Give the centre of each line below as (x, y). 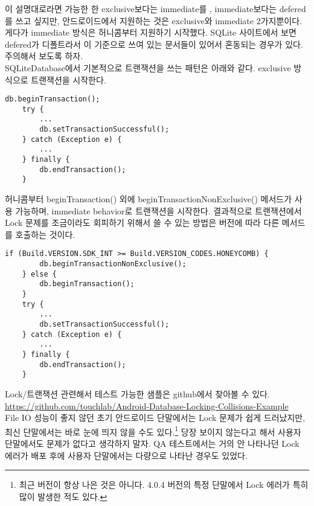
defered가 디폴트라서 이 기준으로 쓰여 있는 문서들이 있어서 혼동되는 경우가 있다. (154, 44)
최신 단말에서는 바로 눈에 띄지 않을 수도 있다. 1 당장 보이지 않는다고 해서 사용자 (153, 431)
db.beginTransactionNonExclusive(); (113, 264)
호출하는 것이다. (45, 234)
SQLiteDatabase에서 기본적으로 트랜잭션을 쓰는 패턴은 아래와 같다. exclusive (148, 67)
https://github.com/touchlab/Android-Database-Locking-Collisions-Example (147, 405)
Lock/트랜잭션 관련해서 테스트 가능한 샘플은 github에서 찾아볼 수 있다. (137, 393)
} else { (39, 274)
